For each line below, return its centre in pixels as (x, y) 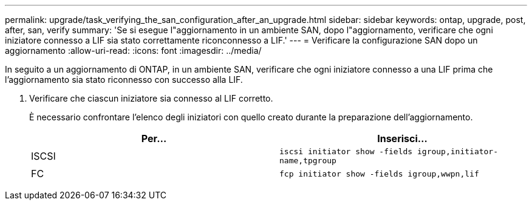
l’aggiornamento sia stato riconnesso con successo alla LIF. (124, 80)
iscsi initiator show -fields (346, 151)
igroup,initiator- (458, 151)
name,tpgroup (308, 161)
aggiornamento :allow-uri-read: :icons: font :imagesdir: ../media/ (133, 50)
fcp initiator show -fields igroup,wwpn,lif (379, 174)
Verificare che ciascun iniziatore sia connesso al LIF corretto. (151, 98)
